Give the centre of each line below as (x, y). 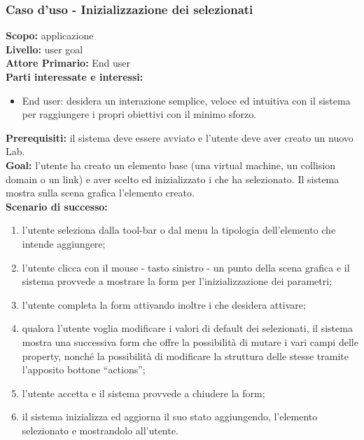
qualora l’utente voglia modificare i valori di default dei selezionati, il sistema (187, 328)
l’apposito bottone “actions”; (84, 369)
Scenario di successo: (57, 206)
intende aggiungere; (64, 243)
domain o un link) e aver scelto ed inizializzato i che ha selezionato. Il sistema (173, 179)
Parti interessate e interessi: (75, 76)
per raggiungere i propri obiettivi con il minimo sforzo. (139, 114)
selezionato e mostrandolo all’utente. (100, 430)
